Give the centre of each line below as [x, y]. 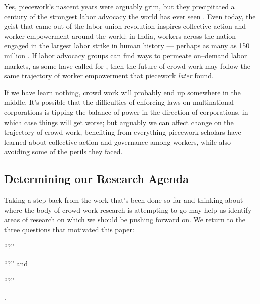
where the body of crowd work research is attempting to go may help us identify [128, 209]
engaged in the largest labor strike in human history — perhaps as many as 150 [127, 46]
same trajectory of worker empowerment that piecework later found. [109, 75]
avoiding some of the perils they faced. [63, 151]
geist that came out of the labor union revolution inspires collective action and [125, 26]
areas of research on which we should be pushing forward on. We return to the [125, 220]
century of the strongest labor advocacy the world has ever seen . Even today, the [130, 16]
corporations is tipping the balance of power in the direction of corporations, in [126, 112]
